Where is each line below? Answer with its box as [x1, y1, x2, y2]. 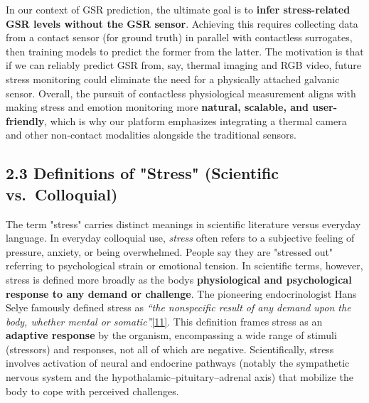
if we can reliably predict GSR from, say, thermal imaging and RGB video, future [6, 58, 362, 72]
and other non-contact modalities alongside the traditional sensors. [6, 127, 296, 142]
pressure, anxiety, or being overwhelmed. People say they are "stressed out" [6, 244, 333, 259]
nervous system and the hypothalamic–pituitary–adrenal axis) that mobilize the [6, 370, 353, 385]
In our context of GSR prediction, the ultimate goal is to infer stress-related [6, 2, 351, 16]
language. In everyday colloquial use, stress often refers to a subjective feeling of [6, 230, 355, 245]
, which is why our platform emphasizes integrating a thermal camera [44, 113, 347, 128]
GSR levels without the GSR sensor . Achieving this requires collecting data [6, 16, 358, 31]
